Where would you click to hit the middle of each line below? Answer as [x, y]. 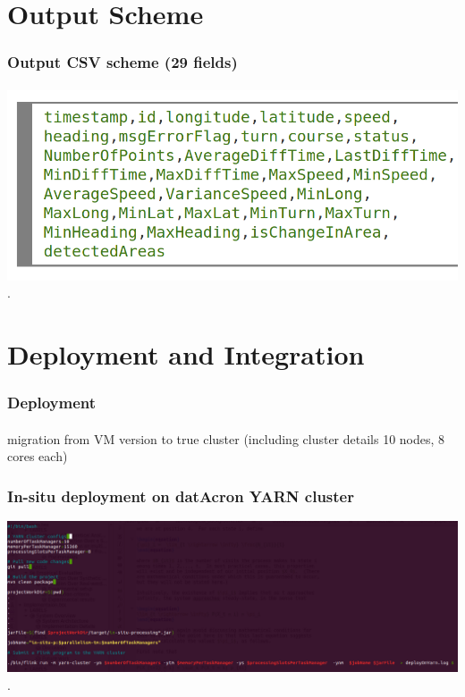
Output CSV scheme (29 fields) [123, 62]
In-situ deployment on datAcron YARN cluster [181, 495]
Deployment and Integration [186, 354]
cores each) [38, 456]
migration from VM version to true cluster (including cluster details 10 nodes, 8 [226, 438]
